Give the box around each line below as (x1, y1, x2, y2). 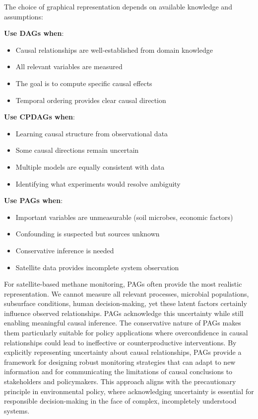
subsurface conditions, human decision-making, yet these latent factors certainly (4, 298, 247, 309)
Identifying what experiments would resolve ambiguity (15, 178, 181, 189)
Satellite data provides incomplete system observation (15, 262, 179, 272)
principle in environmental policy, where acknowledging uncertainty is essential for (4, 386, 254, 396)
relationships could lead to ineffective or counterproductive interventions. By (4, 337, 237, 347)
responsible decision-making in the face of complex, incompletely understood (4, 396, 237, 406)
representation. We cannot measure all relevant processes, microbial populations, (4, 288, 249, 299)
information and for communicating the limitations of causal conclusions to (4, 366, 233, 377)
